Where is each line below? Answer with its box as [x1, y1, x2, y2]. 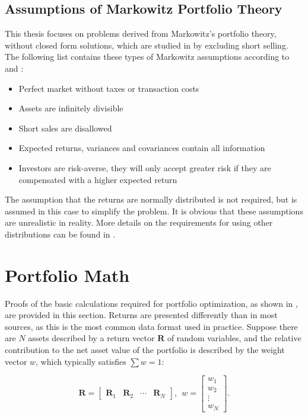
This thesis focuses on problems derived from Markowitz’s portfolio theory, [5, 27, 277, 40]
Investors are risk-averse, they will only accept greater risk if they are [18, 161, 271, 174]
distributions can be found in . [5, 227, 116, 240]
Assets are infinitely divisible [18, 102, 123, 114]
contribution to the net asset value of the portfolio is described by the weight [5, 344, 285, 356]
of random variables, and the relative [167, 332, 301, 344]
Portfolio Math [5, 262, 130, 287]
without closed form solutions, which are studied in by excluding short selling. [5, 39, 288, 51]
